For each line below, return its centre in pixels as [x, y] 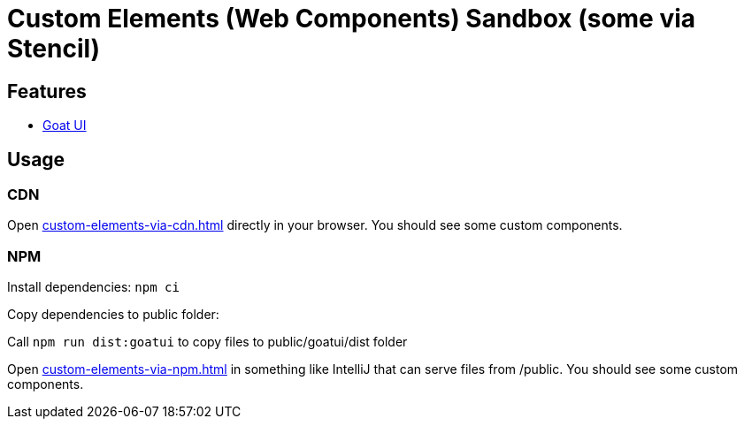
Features [47, 91]
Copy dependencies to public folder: [113, 315]
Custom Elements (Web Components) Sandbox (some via [352, 19]
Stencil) [54, 49]
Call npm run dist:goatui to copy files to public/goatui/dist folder [207, 342]
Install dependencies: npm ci [93, 287]
